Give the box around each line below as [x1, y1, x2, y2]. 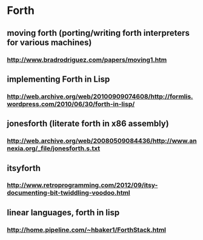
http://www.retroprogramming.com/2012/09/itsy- [7, 181, 158, 190]
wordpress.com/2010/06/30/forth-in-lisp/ [7, 99, 135, 108]
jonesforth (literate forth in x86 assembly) [7, 119, 169, 129]
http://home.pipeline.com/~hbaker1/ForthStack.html [7, 225, 166, 234]
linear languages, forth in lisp [7, 207, 120, 218]
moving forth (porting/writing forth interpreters [7, 28, 190, 38]
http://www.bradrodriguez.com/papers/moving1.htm [7, 55, 167, 64]
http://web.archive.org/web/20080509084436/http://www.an [7, 137, 197, 145]
